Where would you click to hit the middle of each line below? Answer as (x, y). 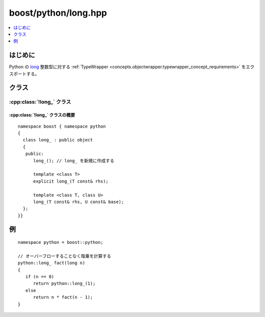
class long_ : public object (58, 140)
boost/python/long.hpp (58, 13)
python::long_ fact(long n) (52, 263)
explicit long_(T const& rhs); (71, 181)
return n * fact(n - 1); (63, 297)
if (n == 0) (40, 277)
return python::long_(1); (64, 284)
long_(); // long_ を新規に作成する (74, 160)
